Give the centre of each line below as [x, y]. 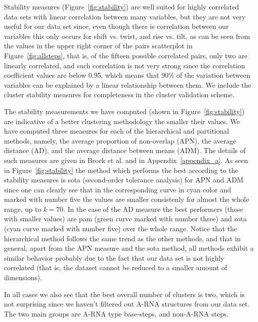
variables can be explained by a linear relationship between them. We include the [128, 84]
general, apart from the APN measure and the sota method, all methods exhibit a [129, 248]
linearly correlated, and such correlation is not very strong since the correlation [125, 65]
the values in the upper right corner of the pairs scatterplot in [98, 46]
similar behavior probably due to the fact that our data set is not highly [114, 257]
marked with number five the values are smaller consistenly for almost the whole [127, 199]
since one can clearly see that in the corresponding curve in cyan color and [118, 189]
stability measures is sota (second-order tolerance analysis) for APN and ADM [124, 180]
